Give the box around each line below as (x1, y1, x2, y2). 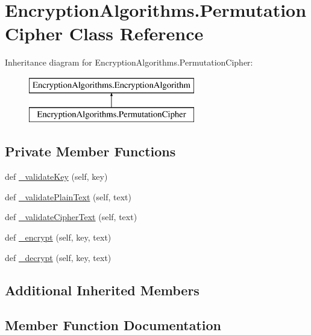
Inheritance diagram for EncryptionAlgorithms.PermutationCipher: (5, 56, 253, 69)
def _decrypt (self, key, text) (5, 251, 112, 263)
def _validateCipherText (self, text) (5, 211, 137, 223)
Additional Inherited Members (5, 280, 199, 299)
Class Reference (69, 21, 204, 46)
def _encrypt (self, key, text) (5, 231, 112, 244)
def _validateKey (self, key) (5, 170, 108, 183)
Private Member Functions (5, 142, 176, 161)
